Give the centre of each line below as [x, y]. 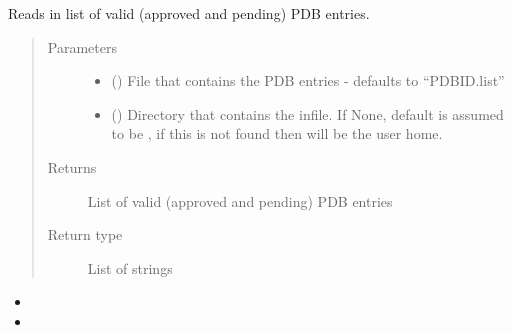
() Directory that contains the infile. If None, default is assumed [307, 113]
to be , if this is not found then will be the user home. [277, 133]
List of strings [130, 267]
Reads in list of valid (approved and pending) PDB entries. [189, 13]
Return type [85, 234]
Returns [72, 166]
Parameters [82, 46]
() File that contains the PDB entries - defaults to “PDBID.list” [308, 80]
